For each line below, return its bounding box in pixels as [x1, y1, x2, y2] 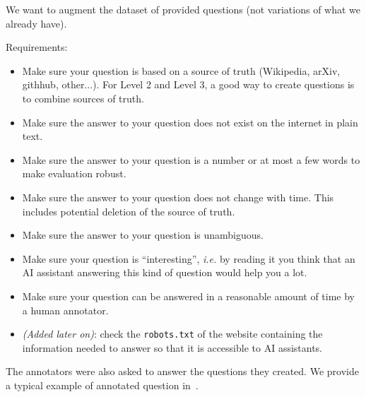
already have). [6, 16, 67, 30]
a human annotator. [22, 302, 109, 317]
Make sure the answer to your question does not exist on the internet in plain [22, 114, 358, 129]
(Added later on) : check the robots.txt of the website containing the [22, 326, 323, 341]
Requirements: [6, 40, 68, 54]
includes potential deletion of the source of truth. [22, 203, 235, 218]
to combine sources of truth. [22, 90, 144, 105]
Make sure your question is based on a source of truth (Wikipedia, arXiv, [22, 63, 341, 78]
